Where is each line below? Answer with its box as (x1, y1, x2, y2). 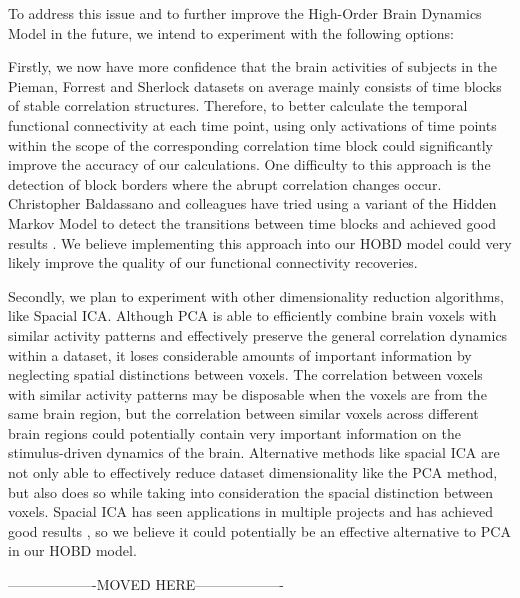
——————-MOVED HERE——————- (8, 574, 284, 595)
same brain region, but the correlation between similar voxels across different (8, 403, 479, 424)
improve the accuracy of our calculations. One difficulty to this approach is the (8, 154, 491, 175)
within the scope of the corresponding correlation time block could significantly (8, 134, 493, 155)
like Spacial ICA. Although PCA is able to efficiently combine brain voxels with (8, 305, 497, 326)
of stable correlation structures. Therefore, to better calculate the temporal (8, 95, 468, 116)
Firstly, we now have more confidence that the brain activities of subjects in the (8, 56, 498, 77)
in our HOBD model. (8, 540, 137, 561)
